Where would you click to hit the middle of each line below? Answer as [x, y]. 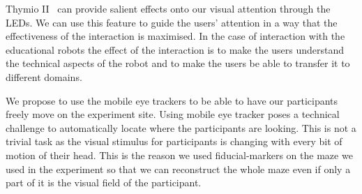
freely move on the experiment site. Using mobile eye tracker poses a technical [173, 114]
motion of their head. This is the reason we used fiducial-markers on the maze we [179, 155]
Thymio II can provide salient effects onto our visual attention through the [168, 8]
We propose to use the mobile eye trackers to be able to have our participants [172, 100]
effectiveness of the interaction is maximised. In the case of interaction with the [175, 36]
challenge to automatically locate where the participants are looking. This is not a [181, 127]
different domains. [44, 76]
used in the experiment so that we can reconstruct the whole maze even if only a [178, 169]
